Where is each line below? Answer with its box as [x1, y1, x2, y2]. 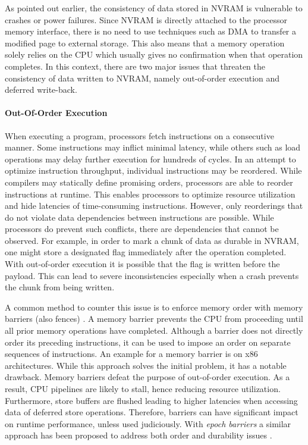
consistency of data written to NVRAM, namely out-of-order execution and [5, 71, 280, 84]
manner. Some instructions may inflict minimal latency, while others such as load [5, 141, 301, 153]
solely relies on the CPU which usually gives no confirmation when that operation [5, 48, 303, 61]
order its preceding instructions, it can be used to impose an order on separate [5, 336, 291, 348]
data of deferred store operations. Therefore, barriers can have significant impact [5, 406, 298, 418]
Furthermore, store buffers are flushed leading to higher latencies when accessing [5, 394, 298, 406]
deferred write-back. [5, 83, 77, 96]
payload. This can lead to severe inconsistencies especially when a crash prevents [5, 269, 299, 281]
